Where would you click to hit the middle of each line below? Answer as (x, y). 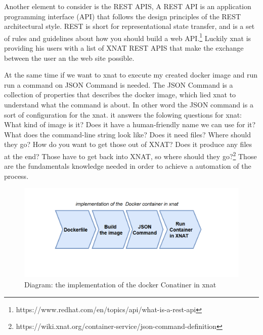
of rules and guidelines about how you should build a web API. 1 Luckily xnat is (128, 37)
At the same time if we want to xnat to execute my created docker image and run (131, 75)
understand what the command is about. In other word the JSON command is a (129, 104)
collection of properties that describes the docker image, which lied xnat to (120, 95)
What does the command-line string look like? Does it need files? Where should (127, 134)
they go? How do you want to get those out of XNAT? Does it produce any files (128, 144)
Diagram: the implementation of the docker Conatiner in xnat (120, 284)
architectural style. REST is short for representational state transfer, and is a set (129, 26)
